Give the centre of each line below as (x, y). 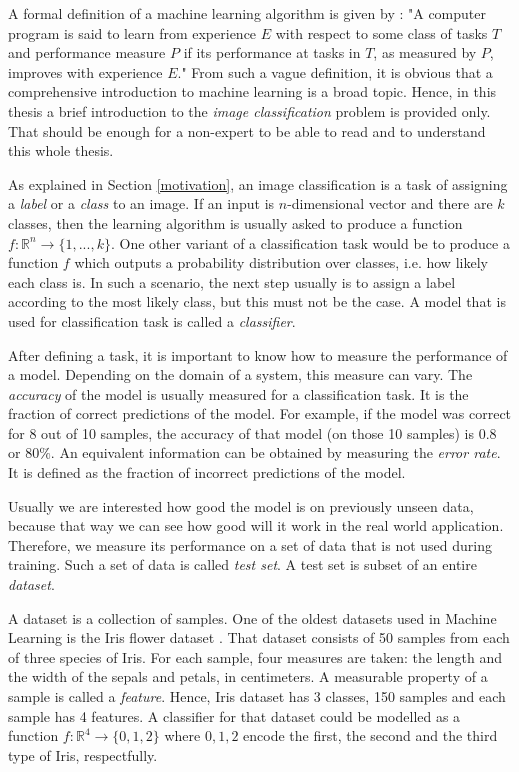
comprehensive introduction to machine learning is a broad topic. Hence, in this (252, 91)
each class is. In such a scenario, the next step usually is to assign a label (232, 281)
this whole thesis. (61, 150)
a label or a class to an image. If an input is (141, 203)
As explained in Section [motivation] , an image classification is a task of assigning (258, 183)
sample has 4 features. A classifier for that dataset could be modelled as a (234, 715)
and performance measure (87, 52)
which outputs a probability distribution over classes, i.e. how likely (281, 262)
